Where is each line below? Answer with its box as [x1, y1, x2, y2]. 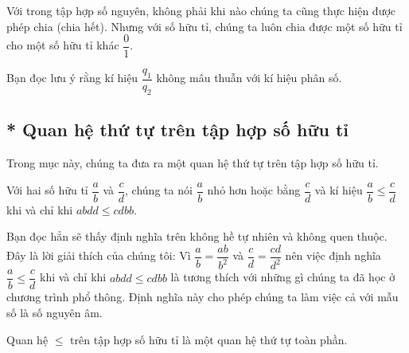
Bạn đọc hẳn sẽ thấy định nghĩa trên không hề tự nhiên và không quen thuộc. [6, 228, 388, 245]
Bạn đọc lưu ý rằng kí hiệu [6, 69, 138, 86]
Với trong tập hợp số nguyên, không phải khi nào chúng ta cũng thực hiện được [6, 2, 396, 18]
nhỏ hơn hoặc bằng [207, 182, 301, 198]
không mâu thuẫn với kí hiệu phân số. [156, 69, 342, 86]
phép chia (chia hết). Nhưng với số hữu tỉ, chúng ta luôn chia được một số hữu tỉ [6, 18, 403, 34]
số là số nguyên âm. [6, 304, 103, 320]
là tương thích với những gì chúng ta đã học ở [170, 269, 395, 285]
